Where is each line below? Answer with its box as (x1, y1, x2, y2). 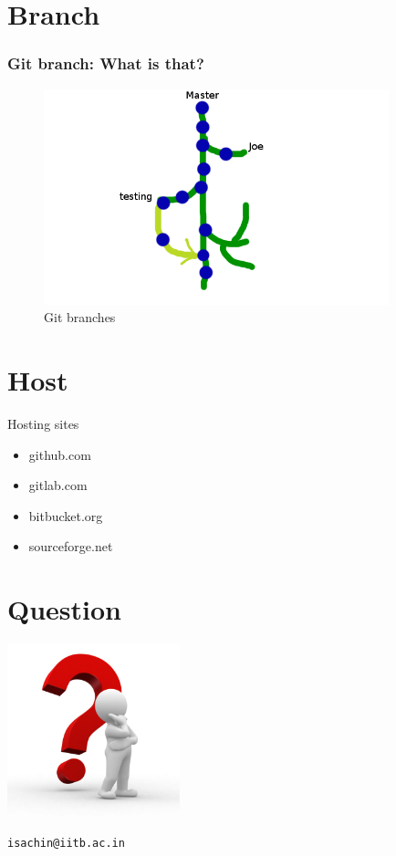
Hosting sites (7, 414, 79, 433)
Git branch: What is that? (7, 52, 204, 75)
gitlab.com (28, 475, 88, 495)
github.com (28, 444, 91, 464)
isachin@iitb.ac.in (7, 836, 125, 850)
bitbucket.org (28, 506, 103, 525)
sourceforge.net (28, 537, 113, 556)
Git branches (44, 308, 116, 327)
